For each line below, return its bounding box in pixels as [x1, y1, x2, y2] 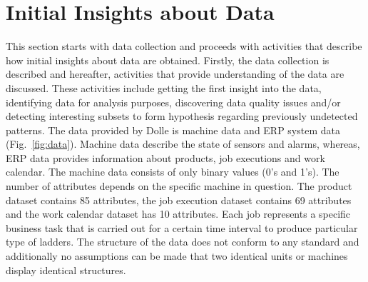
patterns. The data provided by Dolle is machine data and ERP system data [6, 122, 340, 137]
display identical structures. [6, 262, 126, 277]
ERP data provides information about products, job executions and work [6, 150, 325, 165]
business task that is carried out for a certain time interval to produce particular [6, 220, 358, 235]
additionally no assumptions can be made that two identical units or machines [6, 248, 348, 263]
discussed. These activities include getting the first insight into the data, [6, 80, 322, 95]
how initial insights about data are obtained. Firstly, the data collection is [6, 52, 329, 67]
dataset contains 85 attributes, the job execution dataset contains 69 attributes [6, 192, 352, 207]
